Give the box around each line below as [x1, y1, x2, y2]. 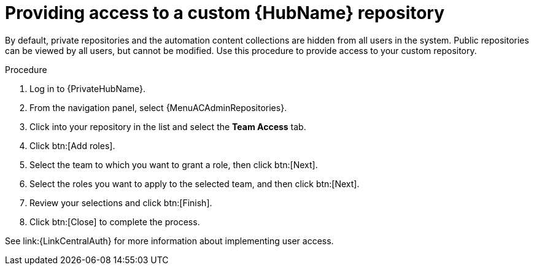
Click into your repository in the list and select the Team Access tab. [29, 121, 306, 132]
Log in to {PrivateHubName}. [29, 83, 146, 94]
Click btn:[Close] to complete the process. [29, 216, 200, 227]
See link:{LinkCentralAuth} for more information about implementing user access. [5, 235, 334, 246]
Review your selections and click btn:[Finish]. [29, 197, 212, 208]
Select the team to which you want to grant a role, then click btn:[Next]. [29, 159, 318, 170]
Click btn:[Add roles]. [29, 140, 115, 151]
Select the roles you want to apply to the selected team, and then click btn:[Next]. [29, 178, 360, 189]
